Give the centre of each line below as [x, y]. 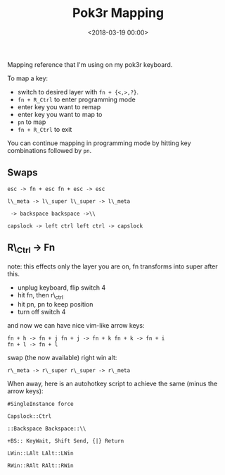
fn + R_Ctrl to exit [45, 129]
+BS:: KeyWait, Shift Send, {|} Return [66, 441]
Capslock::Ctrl [30, 416]
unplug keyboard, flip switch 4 [62, 288]
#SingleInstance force [40, 404]
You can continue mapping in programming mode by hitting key [99, 143]
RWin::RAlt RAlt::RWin [40, 465]
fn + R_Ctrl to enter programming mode [76, 99]
